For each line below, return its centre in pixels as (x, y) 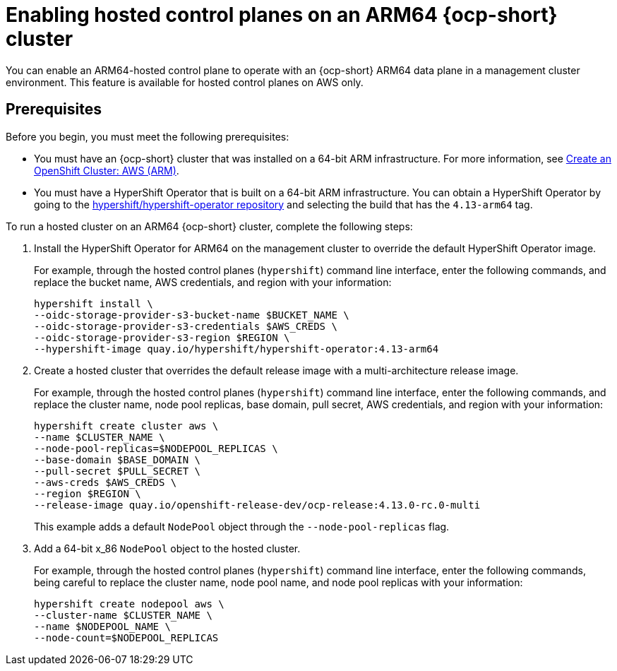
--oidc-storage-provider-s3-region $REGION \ (162, 337)
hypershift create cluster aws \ (126, 426)
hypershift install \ (94, 303)
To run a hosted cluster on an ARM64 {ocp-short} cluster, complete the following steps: (209, 226)
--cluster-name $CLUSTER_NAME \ (123, 615)
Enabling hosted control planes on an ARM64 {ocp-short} (282, 15)
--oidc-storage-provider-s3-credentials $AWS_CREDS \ (186, 326)
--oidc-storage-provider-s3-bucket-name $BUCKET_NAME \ (192, 315)
